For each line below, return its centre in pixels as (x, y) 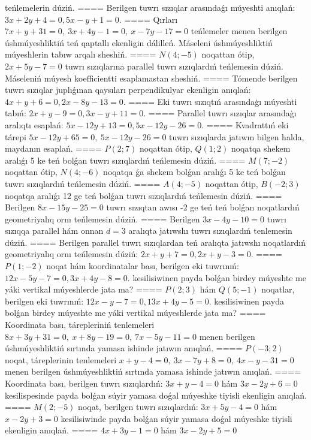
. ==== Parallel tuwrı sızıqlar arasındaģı (220, 113)
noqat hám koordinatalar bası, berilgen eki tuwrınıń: (143, 266)
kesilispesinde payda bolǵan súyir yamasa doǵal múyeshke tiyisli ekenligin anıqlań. (156, 395)
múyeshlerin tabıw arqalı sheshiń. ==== (81, 54)
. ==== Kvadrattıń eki (245, 124)
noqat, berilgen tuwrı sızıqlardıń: (138, 407)
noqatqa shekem (261, 148)
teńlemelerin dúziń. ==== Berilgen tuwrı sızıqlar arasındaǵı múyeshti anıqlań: (150, 7)
